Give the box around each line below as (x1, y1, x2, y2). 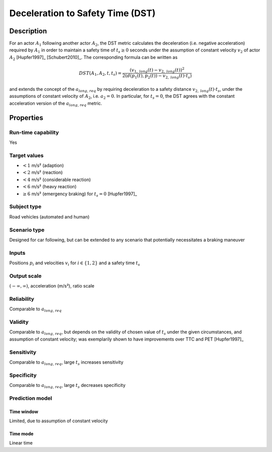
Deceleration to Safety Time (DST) (9, 8, 156, 19)
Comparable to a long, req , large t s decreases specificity (9, 382, 126, 389)
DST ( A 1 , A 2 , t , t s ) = (79, 70, 122, 77)
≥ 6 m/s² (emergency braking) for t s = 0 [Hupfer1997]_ (23, 191, 137, 198)
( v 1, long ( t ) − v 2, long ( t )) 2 (129, 66, 185, 74)
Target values (9, 152, 44, 159)
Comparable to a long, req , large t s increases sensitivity (9, 359, 123, 366)
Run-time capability (9, 129, 59, 136)
